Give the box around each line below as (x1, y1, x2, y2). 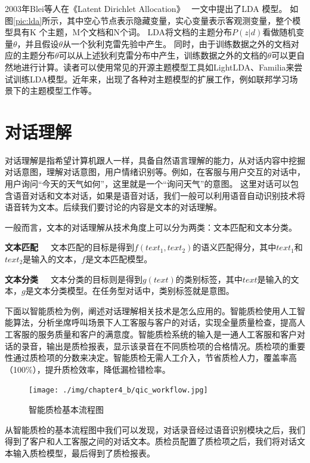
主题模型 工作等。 (29, 84, 97, 97)
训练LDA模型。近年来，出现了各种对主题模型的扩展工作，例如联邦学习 (13, 72, 290, 85)
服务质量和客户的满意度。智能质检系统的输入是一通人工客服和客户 (38, 328, 297, 340)
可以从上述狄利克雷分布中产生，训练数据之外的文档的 (58, 49, 268, 62)
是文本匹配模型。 (85, 253, 153, 265)
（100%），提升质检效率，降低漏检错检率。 (5, 363, 170, 375)
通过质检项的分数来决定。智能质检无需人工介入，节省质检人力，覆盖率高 (13, 351, 297, 364)
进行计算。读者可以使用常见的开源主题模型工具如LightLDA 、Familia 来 (21, 60, 294, 73)
